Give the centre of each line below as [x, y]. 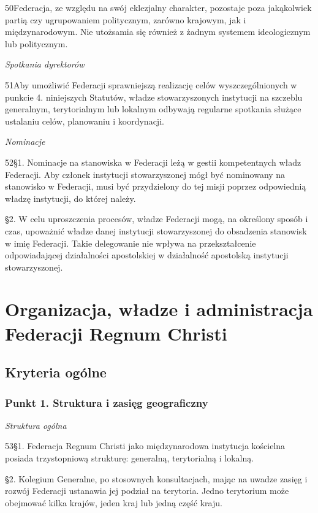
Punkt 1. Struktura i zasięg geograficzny [107, 402]
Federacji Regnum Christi [116, 333]
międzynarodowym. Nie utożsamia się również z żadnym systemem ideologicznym [158, 32]
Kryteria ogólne [56, 372]
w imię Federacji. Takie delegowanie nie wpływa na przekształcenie [131, 243]
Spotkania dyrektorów [45, 64]
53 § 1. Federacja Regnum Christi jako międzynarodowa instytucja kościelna [145, 446]
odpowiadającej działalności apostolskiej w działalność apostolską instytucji [147, 255]
